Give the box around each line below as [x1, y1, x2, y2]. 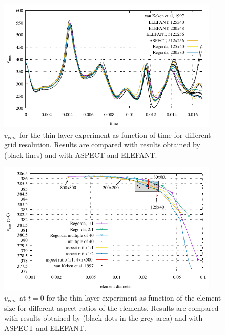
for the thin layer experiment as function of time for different [19, 129, 211, 140]
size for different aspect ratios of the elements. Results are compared [4, 302, 219, 313]
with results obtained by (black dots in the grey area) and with [4, 312, 203, 323]
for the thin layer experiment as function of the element [46, 292, 221, 303]
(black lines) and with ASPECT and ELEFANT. [4, 149, 157, 160]
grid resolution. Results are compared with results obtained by [4, 139, 200, 150]
